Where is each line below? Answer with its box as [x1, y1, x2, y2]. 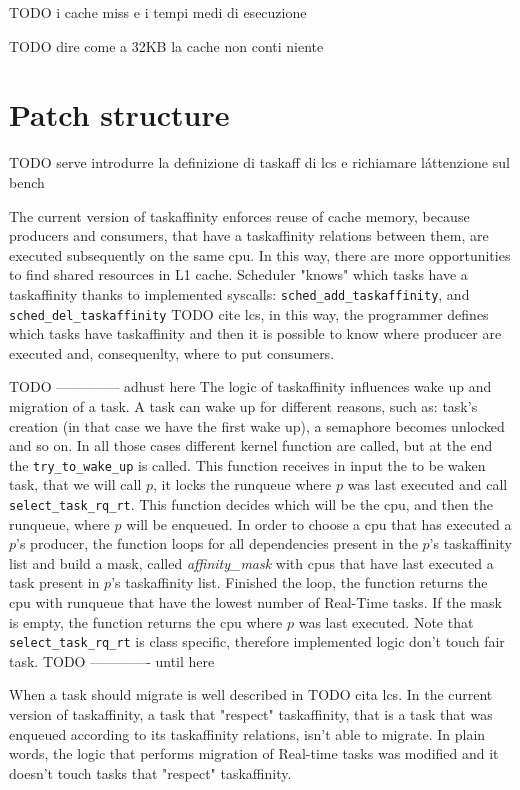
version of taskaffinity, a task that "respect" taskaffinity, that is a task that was [9, 704, 493, 725]
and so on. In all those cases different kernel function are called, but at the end [9, 435, 493, 456]
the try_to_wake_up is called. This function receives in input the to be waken [9, 454, 486, 475]
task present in [9, 572, 100, 593]
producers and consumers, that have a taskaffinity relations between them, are [9, 225, 489, 246]
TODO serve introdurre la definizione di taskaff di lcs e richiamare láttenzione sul [9, 152, 510, 173]
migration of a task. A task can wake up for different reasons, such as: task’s [9, 395, 478, 416]
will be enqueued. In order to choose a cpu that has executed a [126, 513, 512, 534]
